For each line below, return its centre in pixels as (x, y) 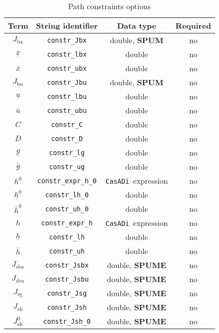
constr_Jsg (67, 293)
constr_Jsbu (67, 279)
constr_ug (67, 166)
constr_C (67, 124)
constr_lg (67, 152)
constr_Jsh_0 (67, 321)
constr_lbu (67, 96)
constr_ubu (67, 110)
